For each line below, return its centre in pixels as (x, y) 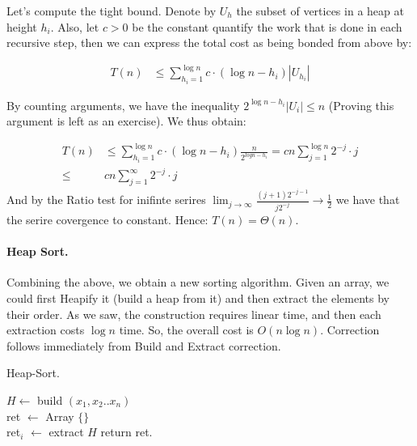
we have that (368, 200)
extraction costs (46, 330)
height (22, 26)
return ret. (126, 432)
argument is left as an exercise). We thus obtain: (126, 121)
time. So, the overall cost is (186, 330)
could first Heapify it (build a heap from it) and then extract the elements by (198, 298)
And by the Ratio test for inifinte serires (106, 200)
